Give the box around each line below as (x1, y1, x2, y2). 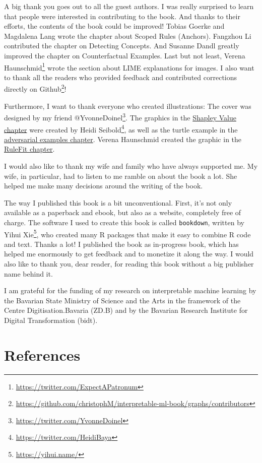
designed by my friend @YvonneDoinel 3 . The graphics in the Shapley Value (4, 111, 236, 122)
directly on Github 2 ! (4, 82, 67, 94)
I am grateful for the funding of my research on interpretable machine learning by (4, 285, 256, 296)
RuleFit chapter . (4, 144, 55, 154)
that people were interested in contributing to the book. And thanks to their (4, 11, 240, 21)
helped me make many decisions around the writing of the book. (4, 180, 203, 191)
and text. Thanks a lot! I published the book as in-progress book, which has (4, 238, 239, 249)
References (4, 344, 81, 365)
